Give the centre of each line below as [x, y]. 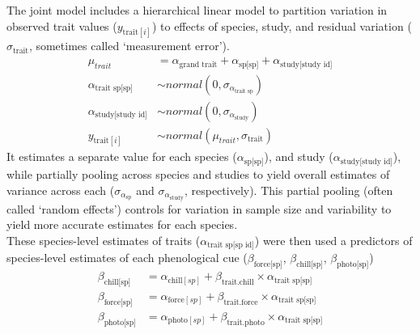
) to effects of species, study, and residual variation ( [282, 25]
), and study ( [299, 156]
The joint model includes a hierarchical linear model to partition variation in [197, 10]
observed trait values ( [62, 25]
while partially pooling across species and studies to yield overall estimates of [198, 173]
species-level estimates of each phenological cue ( [127, 258]
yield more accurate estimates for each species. [122, 224]
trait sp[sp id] [231, 245]
